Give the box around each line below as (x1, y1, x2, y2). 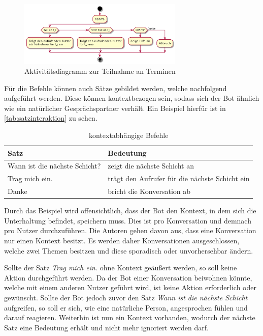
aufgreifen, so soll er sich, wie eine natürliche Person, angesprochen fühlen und (4, 302, 248, 313)
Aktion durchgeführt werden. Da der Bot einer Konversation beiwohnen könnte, (4, 272, 252, 283)
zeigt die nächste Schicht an (108, 160, 194, 171)
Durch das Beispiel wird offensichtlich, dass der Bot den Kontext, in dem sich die (4, 205, 256, 216)
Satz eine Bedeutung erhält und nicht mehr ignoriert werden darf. (4, 322, 209, 332)
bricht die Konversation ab (108, 186, 191, 197)
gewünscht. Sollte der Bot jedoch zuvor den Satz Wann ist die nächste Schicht (4, 292, 248, 302)
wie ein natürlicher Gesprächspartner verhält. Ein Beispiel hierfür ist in (4, 102, 226, 113)
